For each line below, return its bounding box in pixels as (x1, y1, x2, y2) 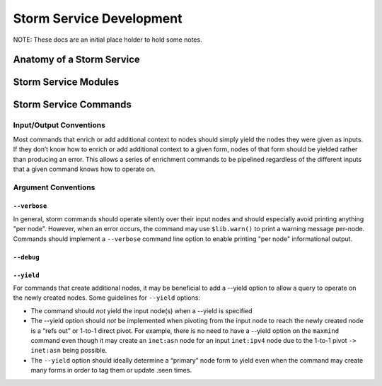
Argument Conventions (13, 182, 95, 192)
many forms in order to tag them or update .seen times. (30, 366, 192, 375)
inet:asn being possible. (30, 346, 108, 355)
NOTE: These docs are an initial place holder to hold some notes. (13, 35, 202, 44)
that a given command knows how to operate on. (13, 165, 156, 173)
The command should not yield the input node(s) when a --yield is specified (30, 306, 253, 315)
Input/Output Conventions (13, 120, 106, 130)
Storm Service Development (13, 11, 183, 26)
